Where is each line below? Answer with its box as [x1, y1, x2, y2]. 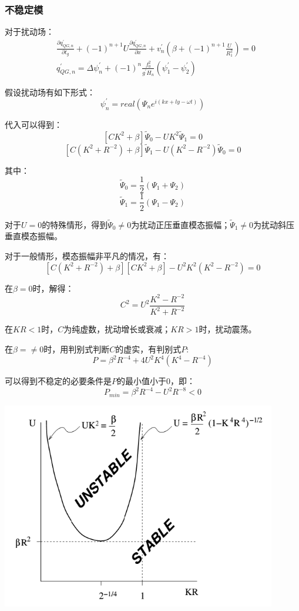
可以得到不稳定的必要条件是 [5, 375, 112, 387]
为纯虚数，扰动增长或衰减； [63, 323, 171, 335]
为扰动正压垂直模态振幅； [131, 218, 230, 230]
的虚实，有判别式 [115, 342, 182, 355]
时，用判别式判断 [43, 342, 110, 355]
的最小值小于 [117, 375, 166, 387]
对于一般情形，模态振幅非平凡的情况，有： [5, 249, 169, 262]
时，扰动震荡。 [199, 323, 257, 335]
